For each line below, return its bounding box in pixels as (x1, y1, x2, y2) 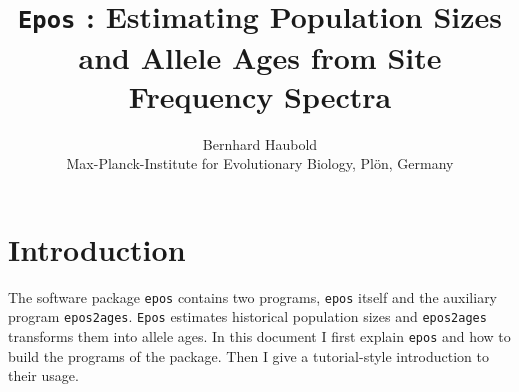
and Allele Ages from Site (78, 36, 442, 77)
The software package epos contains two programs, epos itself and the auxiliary (8, 286, 498, 307)
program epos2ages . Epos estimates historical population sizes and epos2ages (8, 306, 487, 327)
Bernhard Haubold (202, 133, 318, 154)
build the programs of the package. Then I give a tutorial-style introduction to (8, 345, 489, 366)
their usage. (8, 365, 79, 386)
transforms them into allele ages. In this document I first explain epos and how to (8, 326, 511, 347)
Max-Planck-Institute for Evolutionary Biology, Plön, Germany (66, 153, 454, 174)
